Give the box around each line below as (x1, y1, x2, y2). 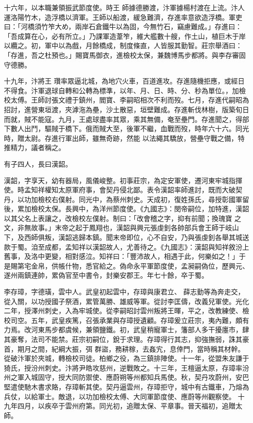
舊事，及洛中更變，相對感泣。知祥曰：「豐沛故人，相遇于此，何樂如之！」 (4, 251, 239, 261)
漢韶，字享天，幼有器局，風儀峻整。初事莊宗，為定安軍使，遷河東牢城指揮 (4, 175, 242, 185)
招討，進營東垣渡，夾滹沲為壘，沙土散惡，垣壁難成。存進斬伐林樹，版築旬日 (4, 104, 249, 114)
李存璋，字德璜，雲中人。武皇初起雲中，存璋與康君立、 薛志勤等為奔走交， (4, 287, 245, 297)
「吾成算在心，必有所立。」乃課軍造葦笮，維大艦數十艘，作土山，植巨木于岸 (4, 31, 246, 41)
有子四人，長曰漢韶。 (4, 158, 72, 169)
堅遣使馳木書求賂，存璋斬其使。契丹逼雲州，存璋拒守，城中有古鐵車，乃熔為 (4, 381, 249, 391)
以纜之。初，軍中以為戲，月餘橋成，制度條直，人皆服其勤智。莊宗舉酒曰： (4, 40, 242, 51)
